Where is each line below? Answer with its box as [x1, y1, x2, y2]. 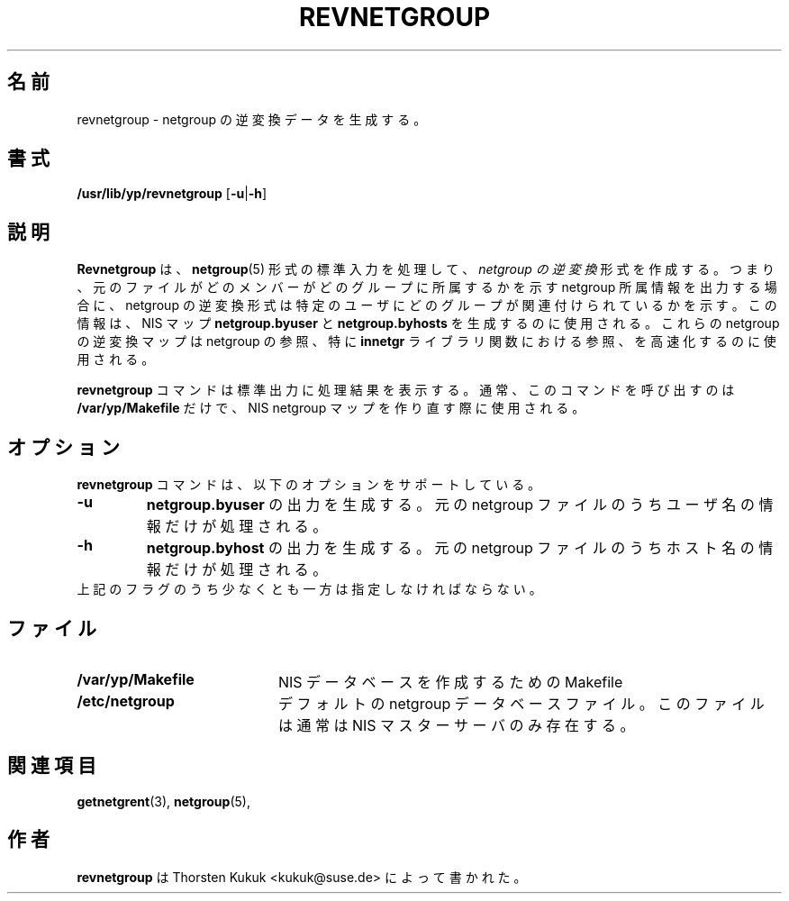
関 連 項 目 [7, 754, 96, 778]
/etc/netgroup [77, 691, 175, 710]
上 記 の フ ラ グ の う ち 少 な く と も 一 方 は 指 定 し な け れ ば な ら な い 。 [77, 581, 542, 597]
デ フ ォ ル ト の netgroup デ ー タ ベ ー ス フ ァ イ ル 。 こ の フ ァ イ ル [277, 694, 765, 713]
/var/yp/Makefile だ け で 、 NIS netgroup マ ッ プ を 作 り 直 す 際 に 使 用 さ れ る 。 [77, 400, 585, 416]
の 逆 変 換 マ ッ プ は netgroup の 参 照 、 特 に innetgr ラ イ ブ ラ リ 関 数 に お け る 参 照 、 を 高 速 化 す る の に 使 [77, 333, 776, 350]
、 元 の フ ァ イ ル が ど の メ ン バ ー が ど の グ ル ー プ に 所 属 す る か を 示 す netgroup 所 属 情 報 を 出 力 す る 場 [77, 279, 777, 296]
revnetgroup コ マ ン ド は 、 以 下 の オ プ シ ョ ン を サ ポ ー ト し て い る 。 [77, 477, 541, 493]
